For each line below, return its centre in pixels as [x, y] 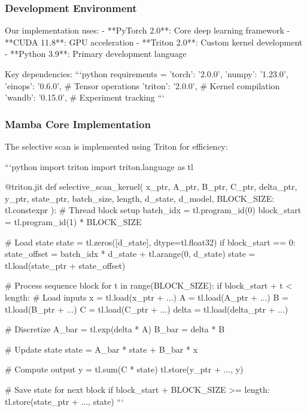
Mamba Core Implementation [78, 124]
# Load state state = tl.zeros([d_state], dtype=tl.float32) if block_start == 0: [150, 242]
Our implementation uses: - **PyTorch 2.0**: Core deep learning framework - [148, 30]
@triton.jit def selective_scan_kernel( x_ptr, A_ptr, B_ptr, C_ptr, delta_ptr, [151, 187]
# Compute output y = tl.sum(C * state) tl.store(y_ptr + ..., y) [124, 369]
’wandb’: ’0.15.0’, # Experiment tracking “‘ [85, 97]
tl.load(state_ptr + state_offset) [65, 265]
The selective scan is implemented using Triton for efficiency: [116, 146]
